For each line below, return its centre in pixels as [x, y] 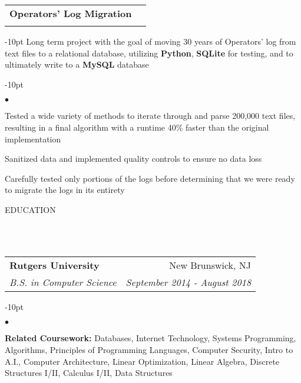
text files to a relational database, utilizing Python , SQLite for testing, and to [149, 53]
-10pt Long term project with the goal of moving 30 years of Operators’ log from [150, 41]
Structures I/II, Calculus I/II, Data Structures [89, 373]
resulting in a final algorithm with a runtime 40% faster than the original [137, 127]
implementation [33, 139]
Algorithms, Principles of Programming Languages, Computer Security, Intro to [149, 349]
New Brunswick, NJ [210, 265]
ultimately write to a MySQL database [77, 64]
